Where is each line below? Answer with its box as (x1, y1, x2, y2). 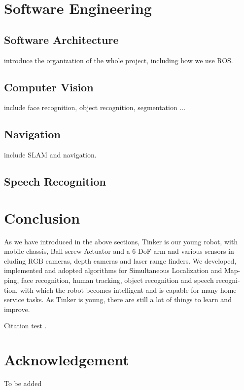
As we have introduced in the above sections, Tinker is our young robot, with (4, 236, 238, 246)
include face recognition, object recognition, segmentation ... (4, 102, 186, 113)
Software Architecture (4, 32, 119, 47)
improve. (4, 304, 30, 314)
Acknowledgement (4, 350, 129, 370)
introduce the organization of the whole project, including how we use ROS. (4, 55, 233, 65)
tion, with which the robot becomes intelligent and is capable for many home (4, 284, 237, 295)
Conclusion (4, 207, 80, 228)
